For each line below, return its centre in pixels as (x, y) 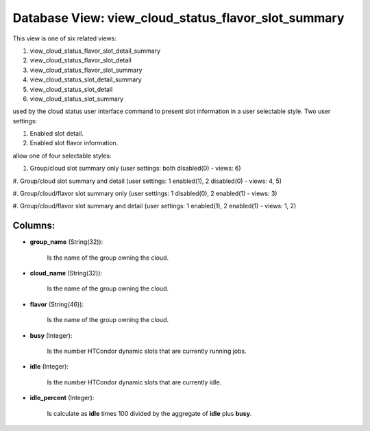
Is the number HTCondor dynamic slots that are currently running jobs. (147, 351)
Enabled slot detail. (57, 134)
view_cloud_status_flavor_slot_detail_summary (95, 51)
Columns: (34, 226)
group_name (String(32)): (66, 242)
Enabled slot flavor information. (74, 143)
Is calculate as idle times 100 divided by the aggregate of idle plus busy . (149, 413)
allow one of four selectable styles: (62, 156)
